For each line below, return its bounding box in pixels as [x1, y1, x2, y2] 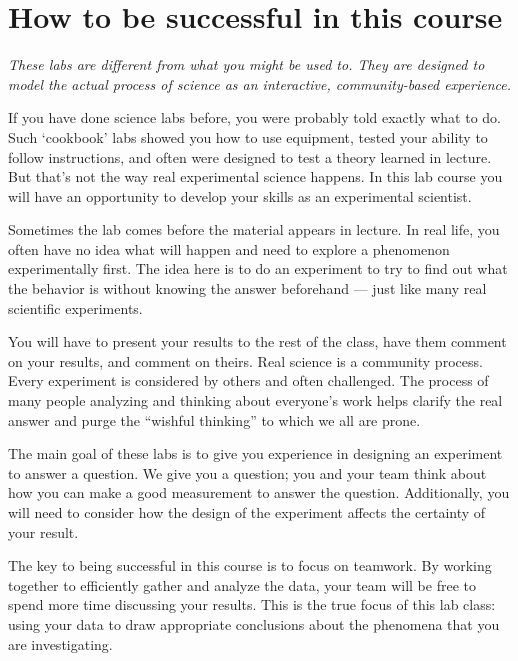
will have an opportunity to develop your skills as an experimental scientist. [8, 185, 472, 206]
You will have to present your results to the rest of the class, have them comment [8, 331, 507, 352]
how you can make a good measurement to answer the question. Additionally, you [8, 482, 510, 503]
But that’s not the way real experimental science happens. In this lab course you [8, 166, 503, 187]
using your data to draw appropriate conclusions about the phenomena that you [8, 613, 500, 634]
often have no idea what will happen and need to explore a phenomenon [8, 238, 450, 259]
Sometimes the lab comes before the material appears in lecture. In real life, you [8, 219, 500, 240]
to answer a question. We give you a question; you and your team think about [8, 462, 487, 483]
